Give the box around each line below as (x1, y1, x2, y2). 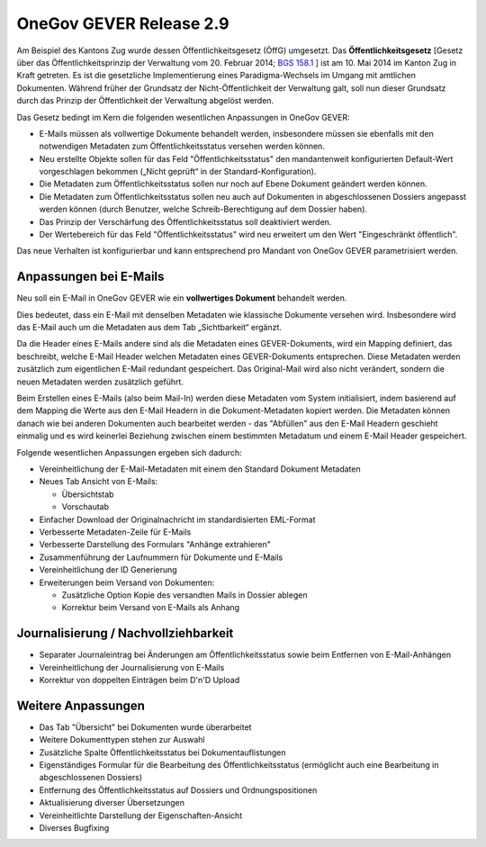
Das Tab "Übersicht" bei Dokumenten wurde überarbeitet (39, 721, 252, 733)
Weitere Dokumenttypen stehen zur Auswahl (39, 734, 205, 745)
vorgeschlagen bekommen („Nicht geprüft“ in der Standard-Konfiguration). (39, 167, 317, 177)
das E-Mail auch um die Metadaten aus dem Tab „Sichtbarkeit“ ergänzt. (16, 322, 283, 333)
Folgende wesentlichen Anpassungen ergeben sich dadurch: (16, 446, 242, 458)
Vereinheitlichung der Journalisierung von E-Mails (39, 662, 225, 672)
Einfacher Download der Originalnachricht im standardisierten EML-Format (39, 514, 316, 525)
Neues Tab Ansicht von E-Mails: (39, 476, 158, 487)
